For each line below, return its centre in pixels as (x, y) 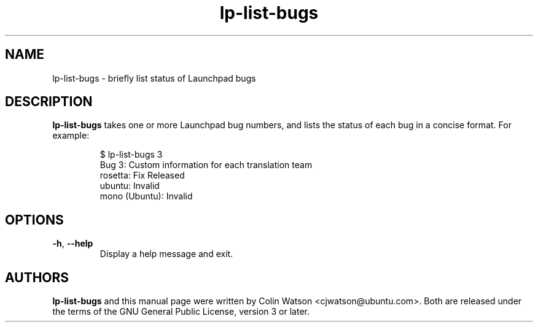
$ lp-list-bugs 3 (131, 155)
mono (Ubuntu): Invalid (146, 196)
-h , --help (73, 244)
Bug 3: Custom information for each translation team (206, 165)
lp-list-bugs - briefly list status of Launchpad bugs (154, 78)
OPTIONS (34, 220)
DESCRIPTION (49, 102)
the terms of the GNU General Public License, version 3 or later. (181, 312)
